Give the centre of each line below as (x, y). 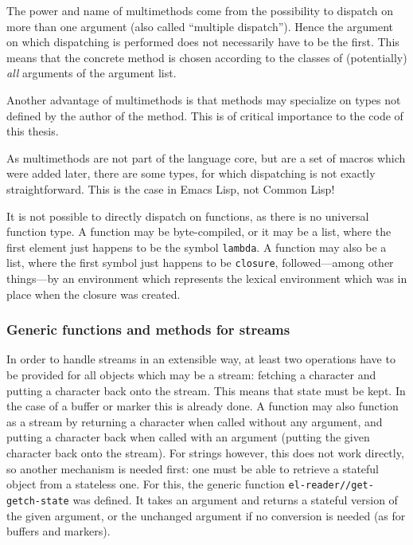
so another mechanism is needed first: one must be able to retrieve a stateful (193, 468)
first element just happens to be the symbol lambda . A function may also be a (197, 247)
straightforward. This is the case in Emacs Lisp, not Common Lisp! (171, 188)
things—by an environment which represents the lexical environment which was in (207, 278)
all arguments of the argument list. (92, 73)
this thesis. (33, 131)
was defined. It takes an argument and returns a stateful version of (235, 499)
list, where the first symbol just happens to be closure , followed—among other (200, 263)
